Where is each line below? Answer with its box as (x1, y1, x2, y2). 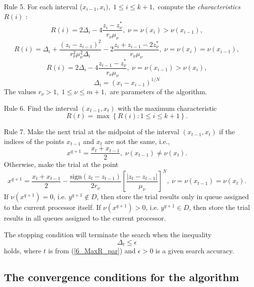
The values (4, 86, 36, 96)
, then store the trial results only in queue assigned (96, 191, 249, 202)
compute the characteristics (158, 1, 240, 11)
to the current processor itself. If (4, 202, 101, 212)
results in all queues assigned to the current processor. (4, 213, 166, 223)
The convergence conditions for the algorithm (4, 269, 239, 285)
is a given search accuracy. (155, 246, 234, 256)
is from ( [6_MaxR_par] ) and (48, 246, 136, 256)
